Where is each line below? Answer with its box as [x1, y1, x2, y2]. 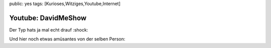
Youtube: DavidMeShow [9, 13, 87, 22]
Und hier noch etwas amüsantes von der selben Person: [9, 36, 125, 42]
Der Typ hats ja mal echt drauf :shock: [9, 26, 88, 32]
